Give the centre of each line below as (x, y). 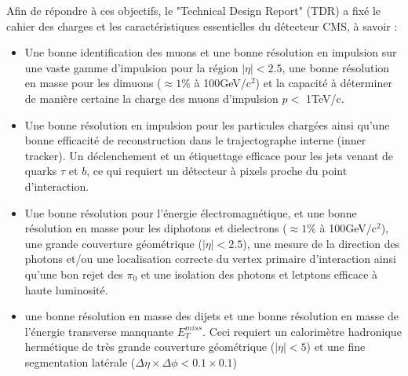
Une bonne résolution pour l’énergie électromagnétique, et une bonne (191, 212)
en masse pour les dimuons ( (93, 83)
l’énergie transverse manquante (99, 331)
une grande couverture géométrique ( (113, 243)
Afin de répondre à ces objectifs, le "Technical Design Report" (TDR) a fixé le (194, 10)
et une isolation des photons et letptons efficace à (259, 274)
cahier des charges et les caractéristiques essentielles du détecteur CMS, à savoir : (202, 26)
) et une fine (336, 347)
